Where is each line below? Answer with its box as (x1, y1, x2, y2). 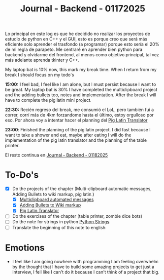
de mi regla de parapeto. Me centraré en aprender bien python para (5, 46, 143, 52)
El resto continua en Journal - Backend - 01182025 (5, 152, 108, 158)
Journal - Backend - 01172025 (20, 3, 146, 14)
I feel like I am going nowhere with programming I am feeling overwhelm (12, 258, 159, 264)
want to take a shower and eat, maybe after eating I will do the (5, 132, 131, 138)
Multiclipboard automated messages (19, 197, 94, 202)
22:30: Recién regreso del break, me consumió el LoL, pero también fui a (5, 107, 154, 113)
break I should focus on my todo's (5, 72, 74, 78)
